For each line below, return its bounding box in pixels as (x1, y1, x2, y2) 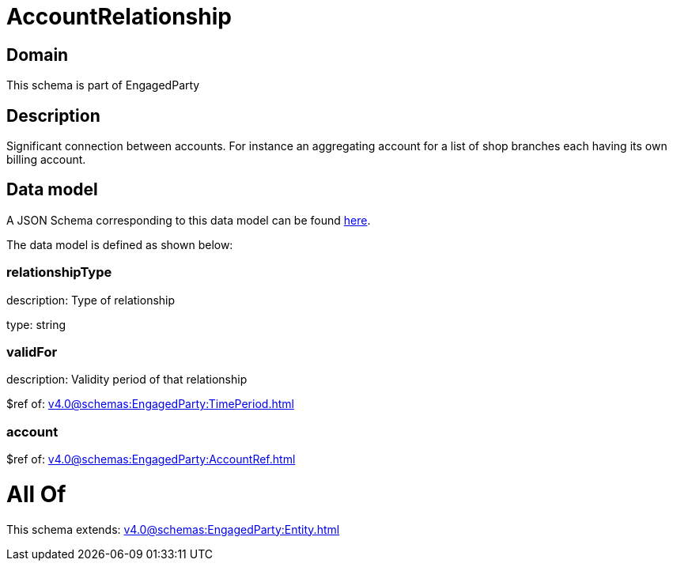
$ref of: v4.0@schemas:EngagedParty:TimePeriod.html (6, 397, 294, 411)
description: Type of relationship (6, 293, 176, 307)
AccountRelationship (6, 3, 232, 30)
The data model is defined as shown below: (6, 237, 233, 251)
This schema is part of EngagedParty (6, 78, 200, 93)
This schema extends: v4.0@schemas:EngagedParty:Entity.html (6, 522, 340, 536)
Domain (6, 44, 69, 65)
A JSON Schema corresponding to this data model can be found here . (6, 213, 371, 227)
